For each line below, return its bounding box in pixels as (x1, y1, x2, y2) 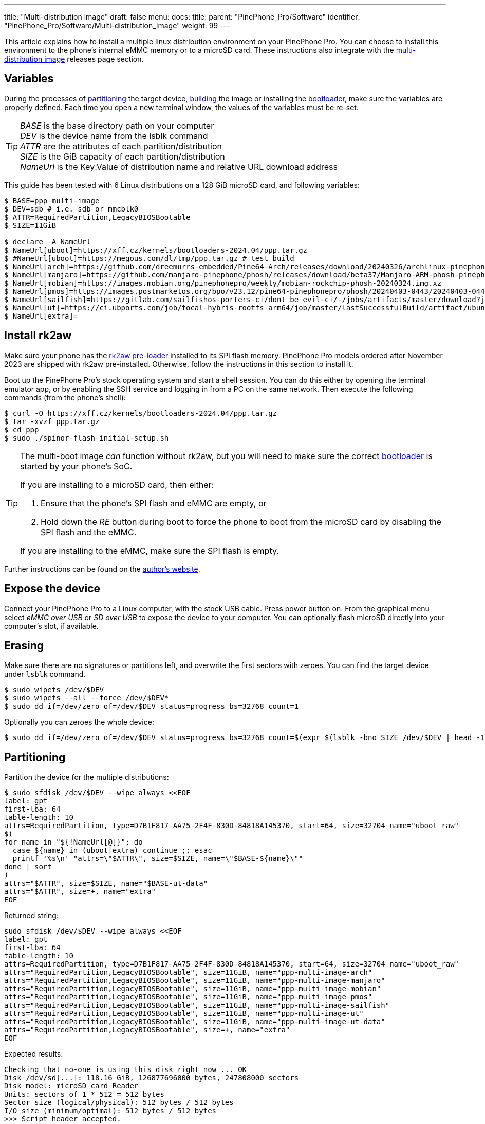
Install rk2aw (4, 329, 72, 342)
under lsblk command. (4, 670, 86, 679)
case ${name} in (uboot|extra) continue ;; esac (12, 846, 212, 855)
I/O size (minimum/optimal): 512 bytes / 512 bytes (4, 1107, 217, 1115)
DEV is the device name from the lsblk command (20, 130, 208, 141)
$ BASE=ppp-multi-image (4, 196, 100, 205)
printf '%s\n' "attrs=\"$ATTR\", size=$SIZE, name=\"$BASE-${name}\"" (12, 854, 303, 863)
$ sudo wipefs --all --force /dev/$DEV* (4, 694, 169, 702)
